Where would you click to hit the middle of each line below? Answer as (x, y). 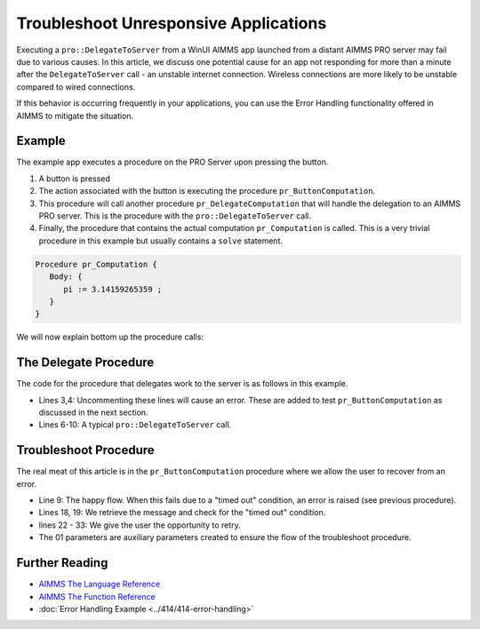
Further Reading (62, 563)
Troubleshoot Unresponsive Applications (172, 23)
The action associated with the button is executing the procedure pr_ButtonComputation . (207, 191)
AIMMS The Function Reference (97, 596)
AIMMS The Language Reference (100, 584)
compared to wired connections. (76, 87)
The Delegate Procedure (85, 363)
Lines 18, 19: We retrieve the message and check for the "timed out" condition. (182, 513)
